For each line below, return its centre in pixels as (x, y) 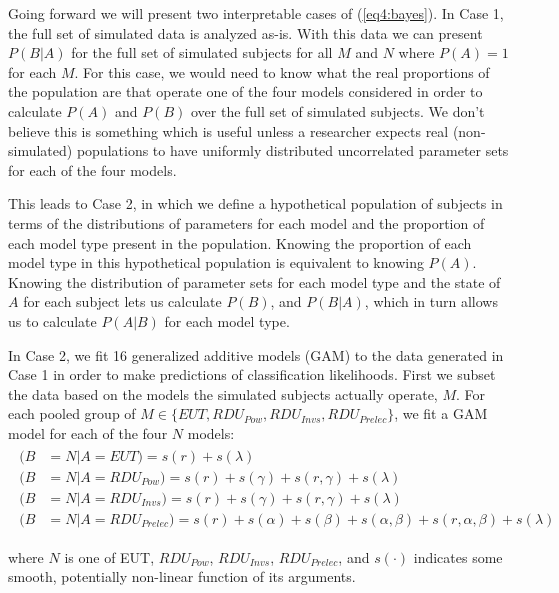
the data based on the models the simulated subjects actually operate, (223, 393)
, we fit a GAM (441, 413)
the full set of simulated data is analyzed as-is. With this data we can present (245, 32)
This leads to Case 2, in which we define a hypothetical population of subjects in (255, 203)
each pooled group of (72, 413)
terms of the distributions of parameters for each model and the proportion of (246, 222)
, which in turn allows (431, 301)
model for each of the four (88, 432)
